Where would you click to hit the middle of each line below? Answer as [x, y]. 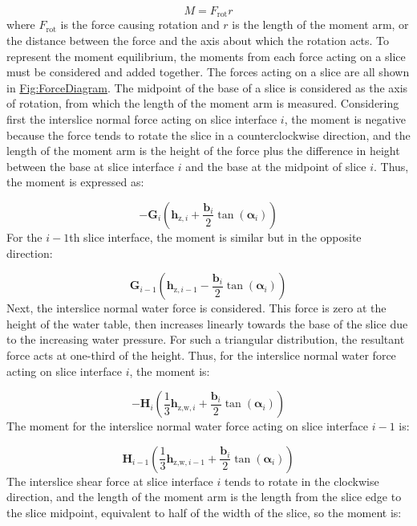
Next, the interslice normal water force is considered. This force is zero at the [196, 308]
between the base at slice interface [90, 166]
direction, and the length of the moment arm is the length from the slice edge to [204, 497]
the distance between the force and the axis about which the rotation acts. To [198, 41]
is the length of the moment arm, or [320, 24]
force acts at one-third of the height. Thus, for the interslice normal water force [201, 355]
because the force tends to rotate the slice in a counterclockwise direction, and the [208, 135]
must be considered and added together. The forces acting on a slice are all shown [208, 72]
